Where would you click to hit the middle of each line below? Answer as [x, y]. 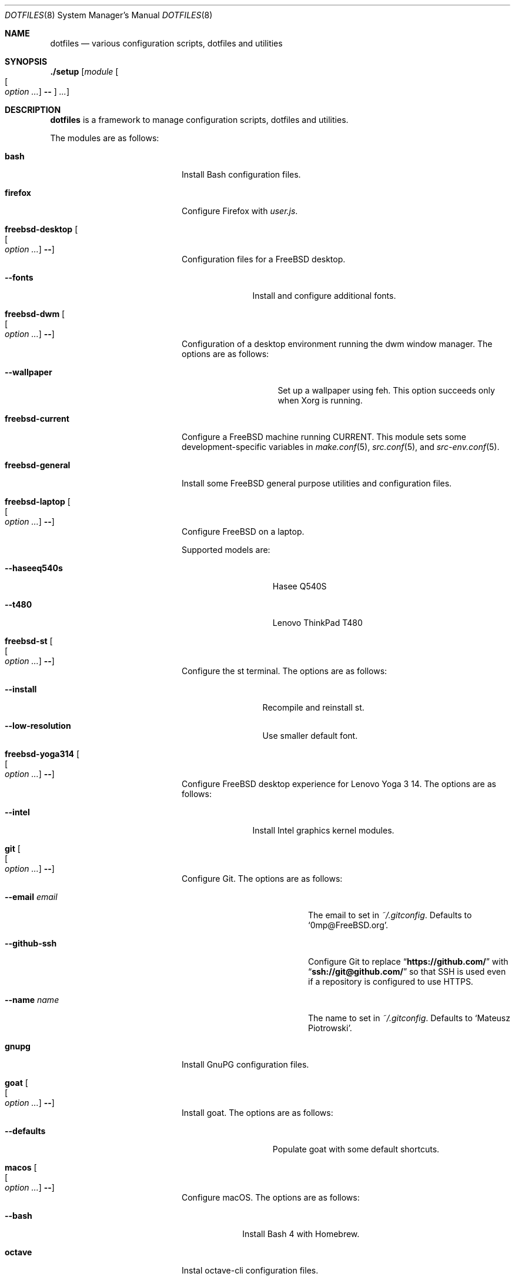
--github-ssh [31, 943]
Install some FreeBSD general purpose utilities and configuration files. [317, 483]
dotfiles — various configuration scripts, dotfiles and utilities [166, 43]
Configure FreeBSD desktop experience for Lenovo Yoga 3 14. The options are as [339, 784]
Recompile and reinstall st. [313, 707]
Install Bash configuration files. [241, 174]
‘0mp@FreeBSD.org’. [348, 925]
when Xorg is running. [320, 400]
